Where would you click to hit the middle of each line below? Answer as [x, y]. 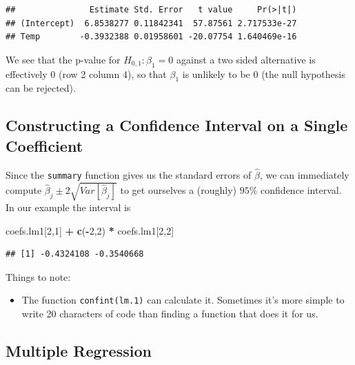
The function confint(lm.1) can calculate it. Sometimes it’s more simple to [183, 300]
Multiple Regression [79, 351]
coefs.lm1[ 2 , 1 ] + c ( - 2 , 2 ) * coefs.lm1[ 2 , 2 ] [90, 230]
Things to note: [38, 276]
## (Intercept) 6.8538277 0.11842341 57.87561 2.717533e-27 [151, 23]
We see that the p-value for [63, 59]
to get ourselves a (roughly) [179, 190]
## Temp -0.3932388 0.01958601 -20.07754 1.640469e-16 [151, 37]
